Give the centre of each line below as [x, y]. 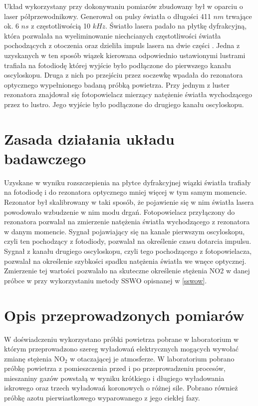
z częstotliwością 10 [61, 26]
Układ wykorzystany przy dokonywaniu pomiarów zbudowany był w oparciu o [124, 6]
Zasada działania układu [89, 138]
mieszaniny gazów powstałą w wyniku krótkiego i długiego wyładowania [114, 378]
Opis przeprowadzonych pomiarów [124, 315]
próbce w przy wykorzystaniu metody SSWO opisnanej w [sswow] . [106, 280]
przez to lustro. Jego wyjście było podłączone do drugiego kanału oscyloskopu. [124, 104]
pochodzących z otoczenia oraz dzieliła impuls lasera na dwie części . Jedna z [122, 45]
